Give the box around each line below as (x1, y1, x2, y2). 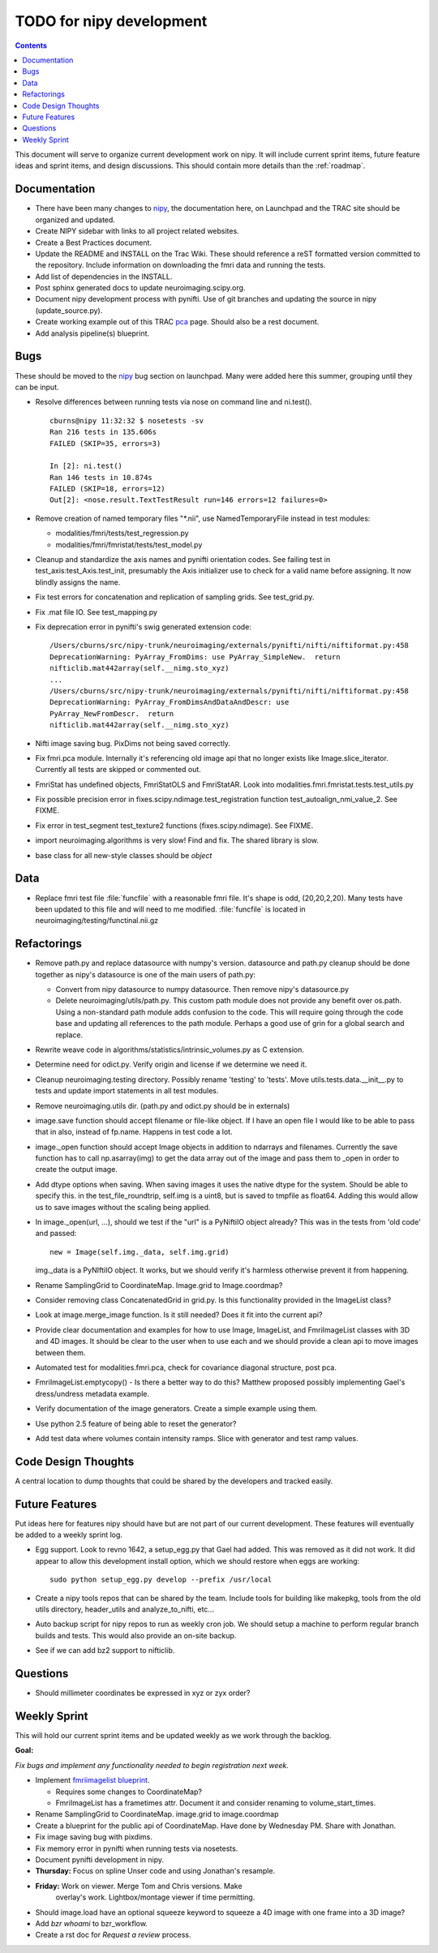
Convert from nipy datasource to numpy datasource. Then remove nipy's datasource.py (55, 985, 349, 994)
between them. (35, 1347, 86, 1358)
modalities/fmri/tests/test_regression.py (55, 528, 190, 539)
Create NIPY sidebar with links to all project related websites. (35, 226, 239, 236)
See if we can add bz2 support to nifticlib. (35, 1646, 175, 1655)
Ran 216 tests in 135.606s (49, 427, 157, 437)
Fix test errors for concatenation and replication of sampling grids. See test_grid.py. (35, 592, 315, 602)
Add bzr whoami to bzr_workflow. (35, 1918, 148, 1928)
